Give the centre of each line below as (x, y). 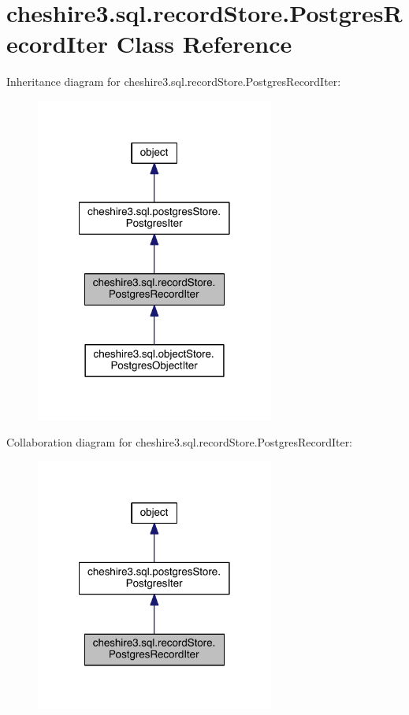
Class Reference (204, 44)
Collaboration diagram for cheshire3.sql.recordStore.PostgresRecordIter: (180, 441)
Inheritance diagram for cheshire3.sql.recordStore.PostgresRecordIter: (174, 82)
